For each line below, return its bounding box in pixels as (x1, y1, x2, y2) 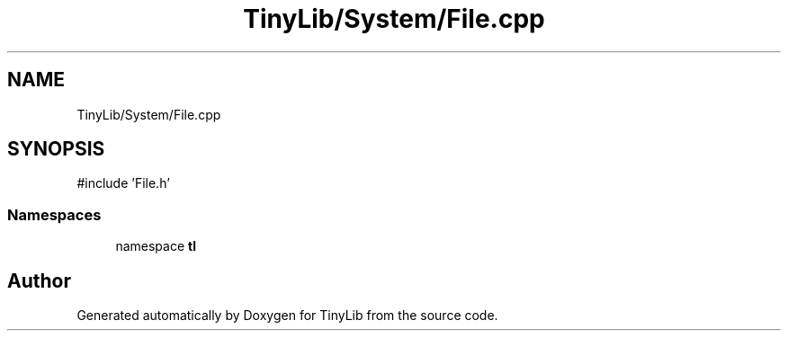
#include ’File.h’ (76, 175, 170, 191)
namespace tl (115, 238, 196, 254)
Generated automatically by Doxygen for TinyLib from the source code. (76, 307, 498, 324)
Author (7, 269, 71, 292)
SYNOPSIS (7, 138, 105, 161)
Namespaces (7, 205, 102, 224)
